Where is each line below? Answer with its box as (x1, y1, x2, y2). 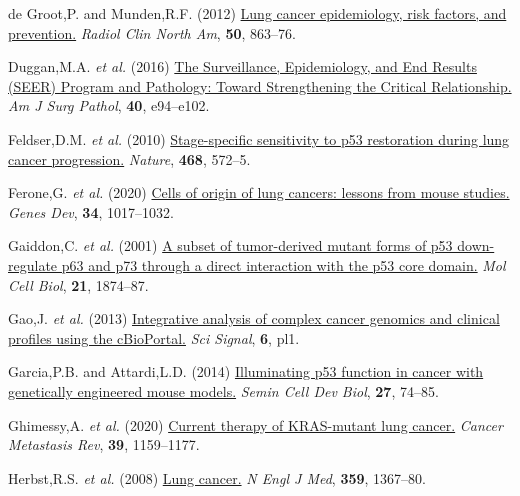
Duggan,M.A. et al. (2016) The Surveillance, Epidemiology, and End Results (8, 56, 477, 77)
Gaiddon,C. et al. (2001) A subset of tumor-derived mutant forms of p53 (8, 235, 453, 256)
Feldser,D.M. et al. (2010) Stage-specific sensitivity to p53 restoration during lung (8, 128, 510, 149)
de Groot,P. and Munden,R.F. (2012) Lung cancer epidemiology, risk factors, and (8, 3, 507, 23)
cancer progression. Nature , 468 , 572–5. (8, 148, 251, 169)
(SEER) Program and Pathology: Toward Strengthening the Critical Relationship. (8, 75, 512, 96)
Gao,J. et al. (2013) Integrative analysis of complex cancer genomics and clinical (8, 308, 500, 329)
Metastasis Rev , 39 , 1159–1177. (8, 434, 200, 455)
